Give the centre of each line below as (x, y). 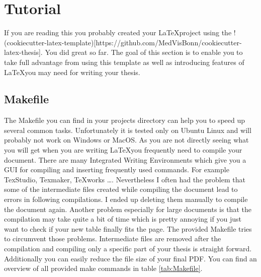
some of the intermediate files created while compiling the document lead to (121, 189)
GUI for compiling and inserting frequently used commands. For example (117, 169)
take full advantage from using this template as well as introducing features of (124, 62)
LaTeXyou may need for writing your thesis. (72, 72)
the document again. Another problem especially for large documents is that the (128, 209)
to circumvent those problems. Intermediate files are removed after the (113, 238)
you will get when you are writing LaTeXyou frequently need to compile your (123, 150)
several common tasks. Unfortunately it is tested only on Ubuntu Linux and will (128, 130)
